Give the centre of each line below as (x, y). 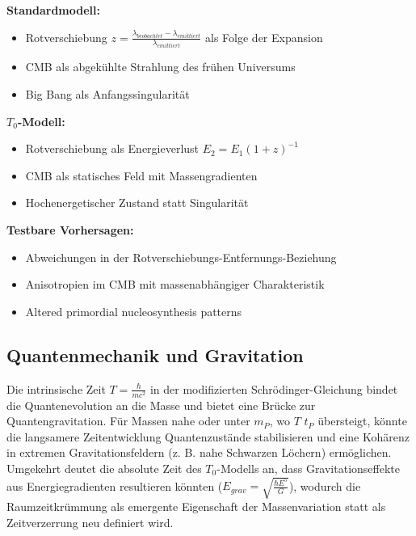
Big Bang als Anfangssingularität (107, 93)
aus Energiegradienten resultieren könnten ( (115, 485)
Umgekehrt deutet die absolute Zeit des (104, 468)
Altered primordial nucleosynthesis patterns (134, 311)
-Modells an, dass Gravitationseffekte (308, 468)
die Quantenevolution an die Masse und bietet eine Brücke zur (161, 405)
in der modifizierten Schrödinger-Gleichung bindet (274, 388)
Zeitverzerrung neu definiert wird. (90, 522)
